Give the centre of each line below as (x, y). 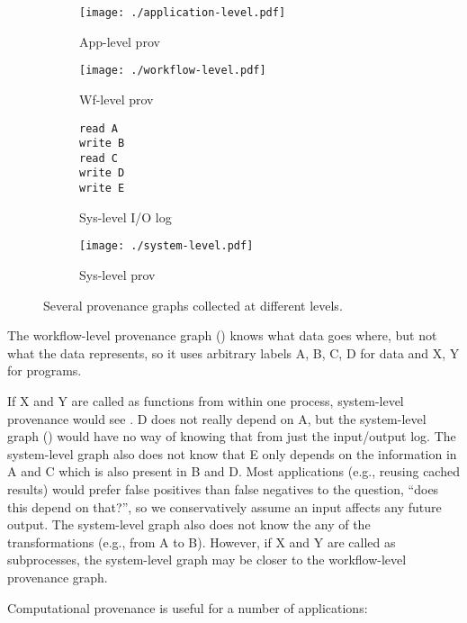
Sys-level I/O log (126, 217)
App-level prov (120, 41)
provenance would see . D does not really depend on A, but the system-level (217, 418)
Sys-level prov (117, 275)
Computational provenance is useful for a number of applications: (188, 607)
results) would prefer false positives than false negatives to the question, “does (223, 488)
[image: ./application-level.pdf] (183, 13)
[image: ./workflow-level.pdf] (173, 71)
